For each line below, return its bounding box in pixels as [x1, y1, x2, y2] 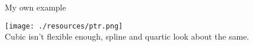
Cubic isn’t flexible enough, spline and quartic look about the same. [5, 30, 249, 43]
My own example [5, 1, 66, 13]
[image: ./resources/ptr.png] [5, 22, 123, 30]
